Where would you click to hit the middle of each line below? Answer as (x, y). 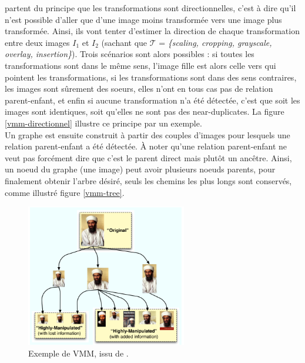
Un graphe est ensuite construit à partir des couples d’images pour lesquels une (148, 134)
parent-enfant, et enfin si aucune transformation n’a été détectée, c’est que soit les (152, 100)
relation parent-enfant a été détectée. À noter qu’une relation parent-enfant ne (146, 146)
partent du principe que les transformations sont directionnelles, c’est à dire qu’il (150, 8)
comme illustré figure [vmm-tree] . (65, 192)
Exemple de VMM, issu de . (78, 353)
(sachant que (124, 42)
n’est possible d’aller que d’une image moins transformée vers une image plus (143, 19)
